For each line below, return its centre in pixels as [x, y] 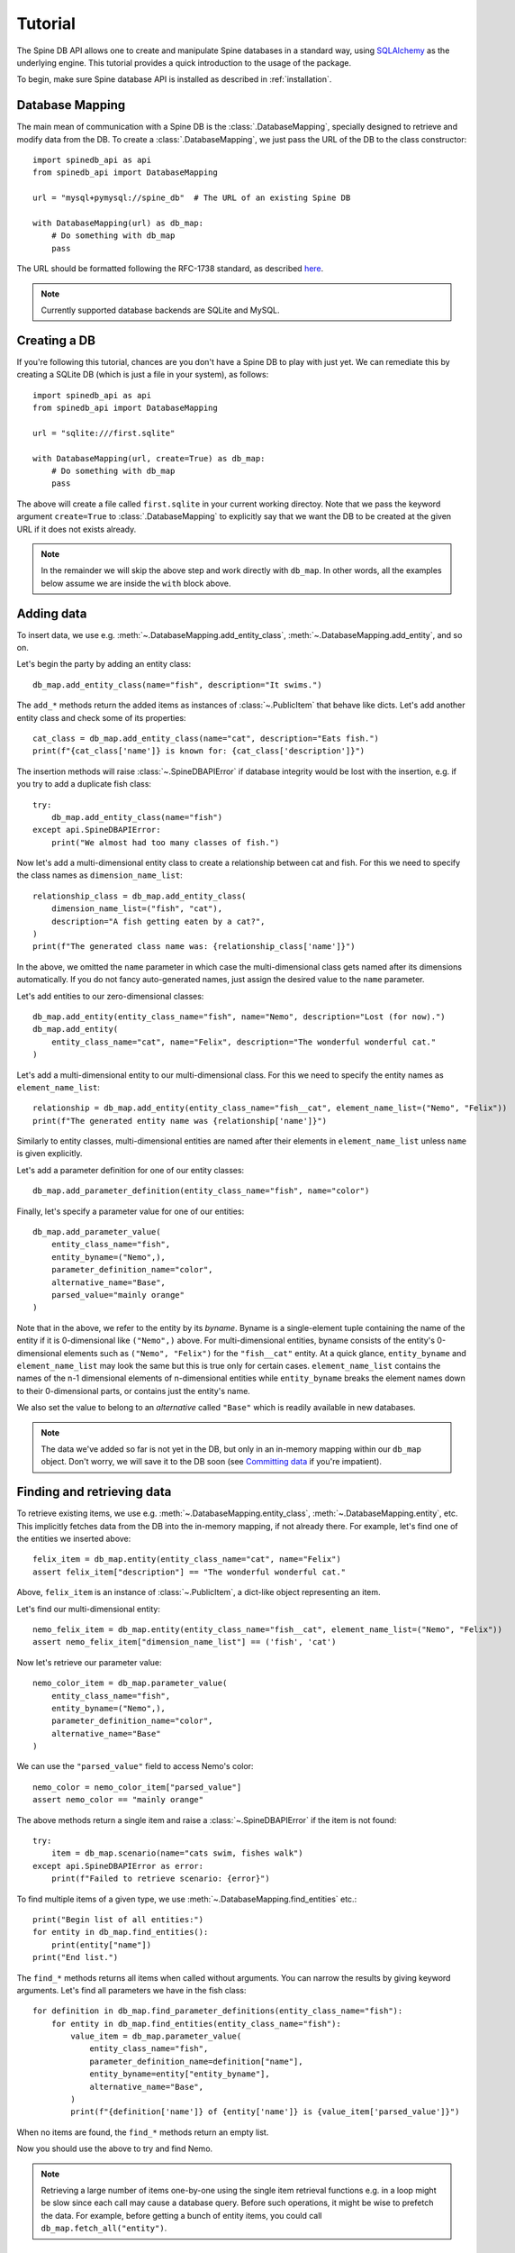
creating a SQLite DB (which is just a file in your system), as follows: [143, 375]
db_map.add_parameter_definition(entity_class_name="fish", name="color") [201, 1191]
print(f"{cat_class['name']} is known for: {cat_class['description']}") [199, 751]
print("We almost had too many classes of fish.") [165, 842]
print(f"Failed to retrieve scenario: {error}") [160, 1879]
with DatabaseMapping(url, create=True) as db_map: [149, 458]
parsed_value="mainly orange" [117, 1295]
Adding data [52, 613]
